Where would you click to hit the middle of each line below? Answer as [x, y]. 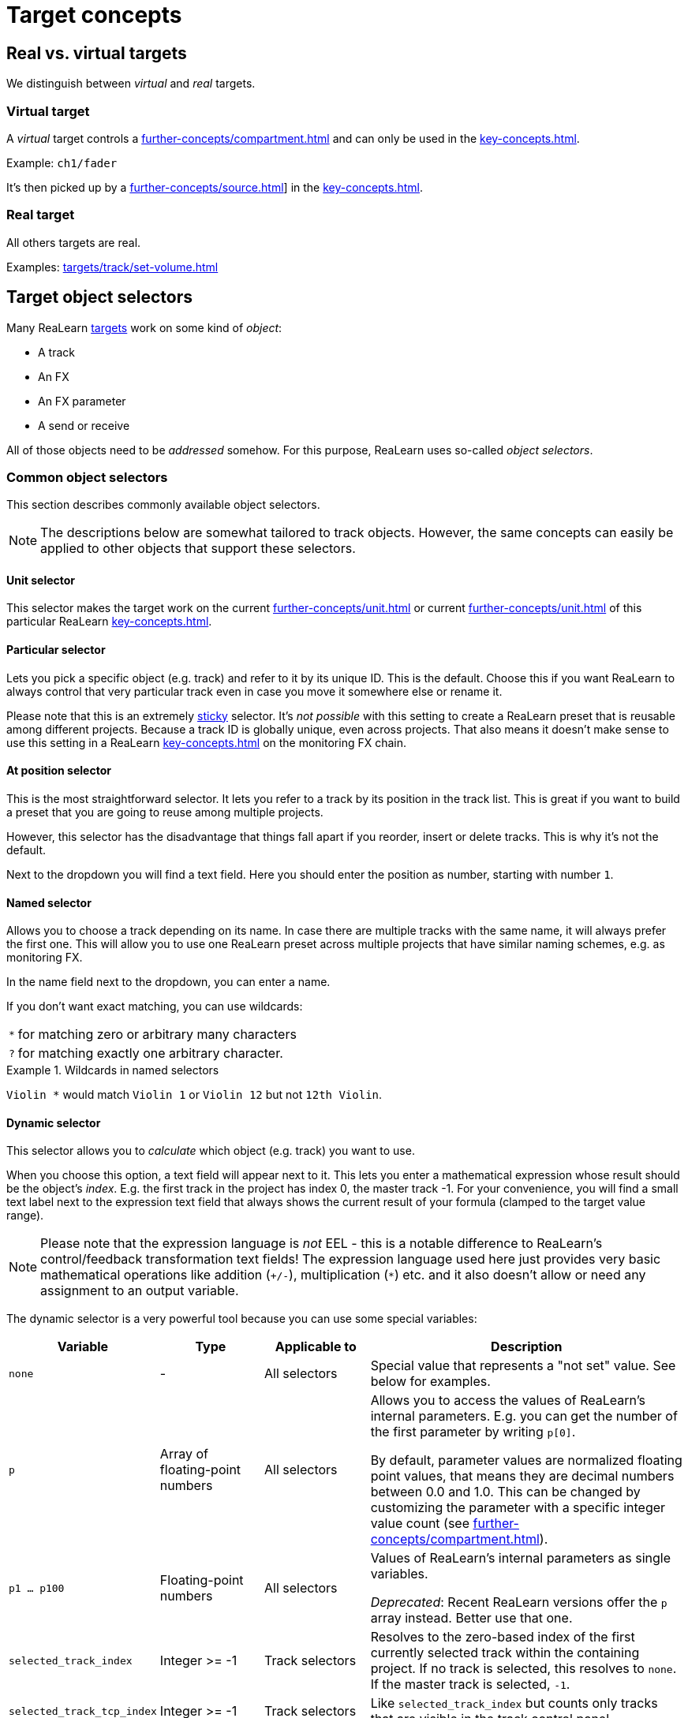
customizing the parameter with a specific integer [518, 1508]
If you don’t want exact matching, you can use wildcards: [155, 1007]
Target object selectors [99, 297]
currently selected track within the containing [505, 1653]
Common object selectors [87, 477]
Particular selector [56, 650]
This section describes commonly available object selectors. [163, 505]
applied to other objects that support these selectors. [198, 549]
